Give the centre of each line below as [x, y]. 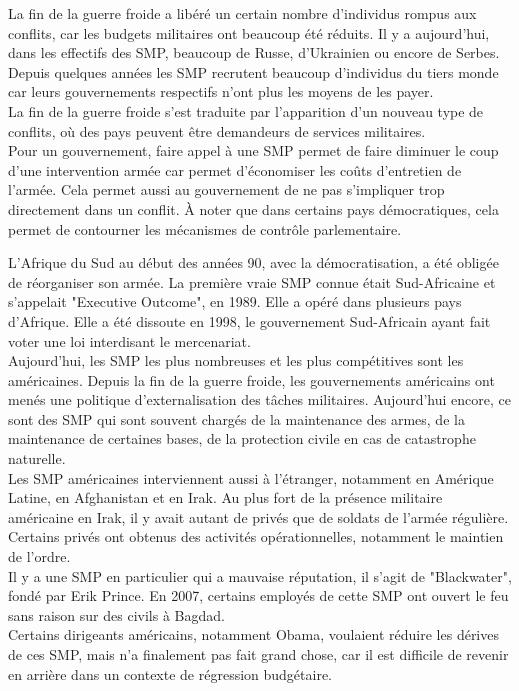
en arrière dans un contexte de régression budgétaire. [170, 673]
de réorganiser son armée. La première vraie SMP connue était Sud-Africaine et [252, 281]
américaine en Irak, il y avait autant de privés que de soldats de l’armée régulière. [258, 516]
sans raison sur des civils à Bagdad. [116, 614]
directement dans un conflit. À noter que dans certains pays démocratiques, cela [253, 208]
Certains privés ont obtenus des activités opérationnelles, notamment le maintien [256, 536]
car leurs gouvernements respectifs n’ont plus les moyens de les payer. [221, 91]
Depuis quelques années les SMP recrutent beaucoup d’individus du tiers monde [253, 71]
